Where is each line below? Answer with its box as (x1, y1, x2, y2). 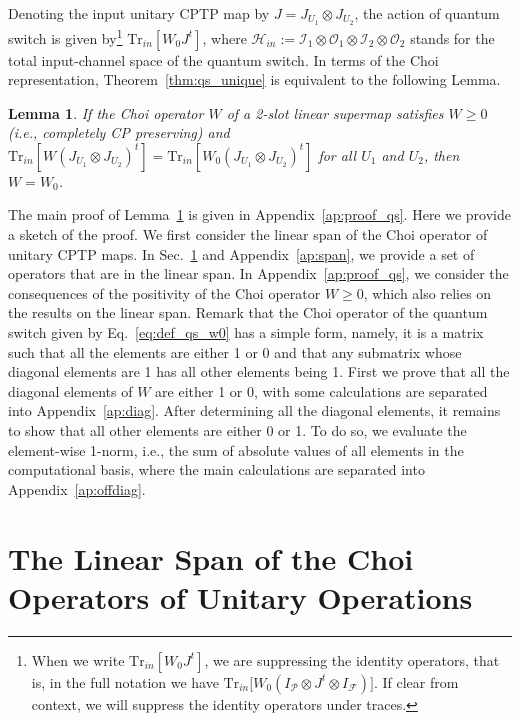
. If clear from (373, 671, 459, 692)
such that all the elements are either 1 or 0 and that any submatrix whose (8, 341, 462, 362)
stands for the (410, 27, 495, 48)
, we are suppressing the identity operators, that (204, 649, 500, 670)
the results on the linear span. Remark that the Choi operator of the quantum (8, 302, 488, 323)
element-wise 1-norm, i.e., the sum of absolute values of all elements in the (8, 439, 464, 460)
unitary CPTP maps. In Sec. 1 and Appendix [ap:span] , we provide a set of (8, 243, 475, 264)
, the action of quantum (354, 3, 500, 23)
